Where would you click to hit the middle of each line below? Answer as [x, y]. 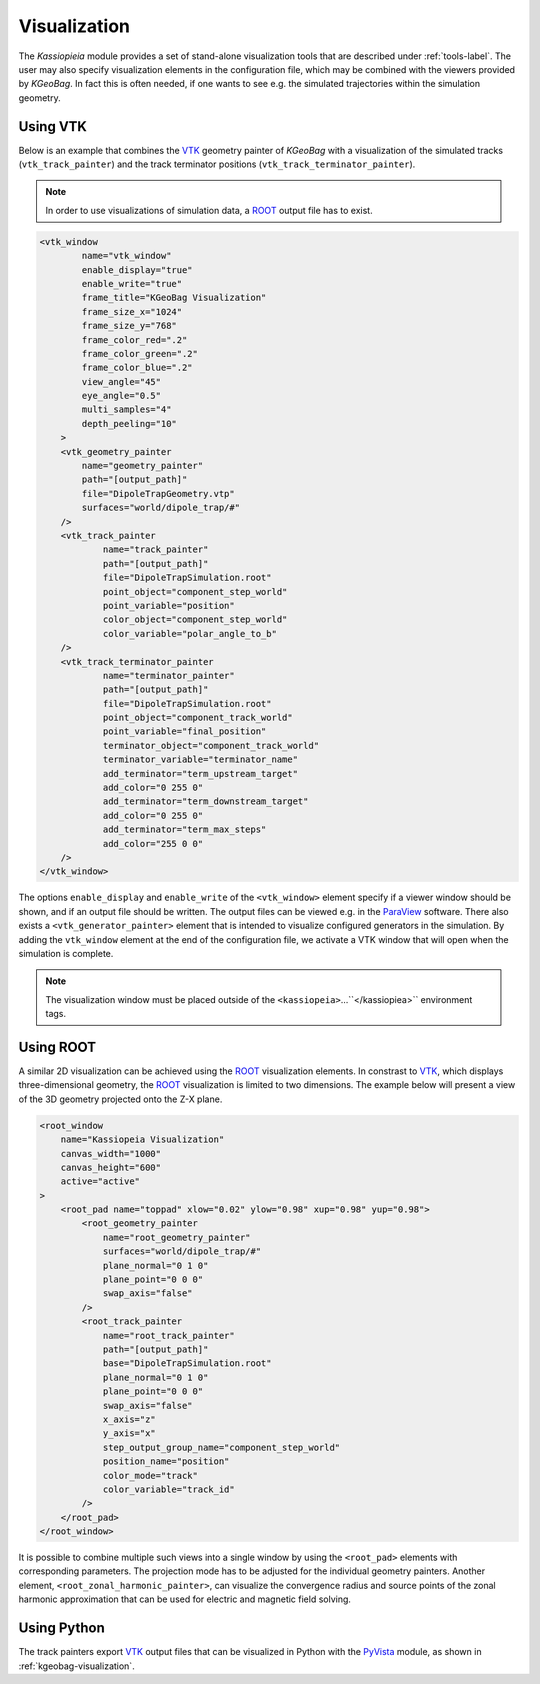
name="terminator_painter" [168, 675]
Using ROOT [57, 1046]
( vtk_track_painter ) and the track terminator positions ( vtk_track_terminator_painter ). [217, 164]
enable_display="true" [137, 269]
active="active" [100, 1181]
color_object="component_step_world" [195, 619]
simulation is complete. [66, 953]
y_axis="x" [129, 1433]
